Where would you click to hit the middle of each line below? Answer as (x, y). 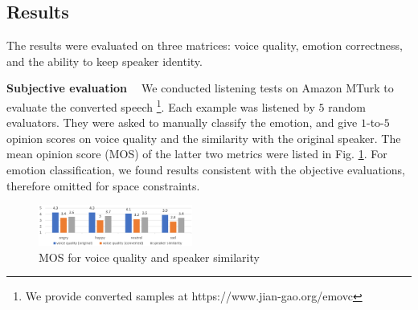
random (347, 106)
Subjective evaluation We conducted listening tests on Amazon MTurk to (200, 88)
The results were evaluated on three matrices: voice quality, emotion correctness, (205, 45)
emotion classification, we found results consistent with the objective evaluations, (206, 170)
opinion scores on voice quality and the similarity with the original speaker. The (204, 138)
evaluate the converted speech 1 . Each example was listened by (161, 105)
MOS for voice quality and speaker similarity (149, 257)
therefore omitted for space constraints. (103, 185)
